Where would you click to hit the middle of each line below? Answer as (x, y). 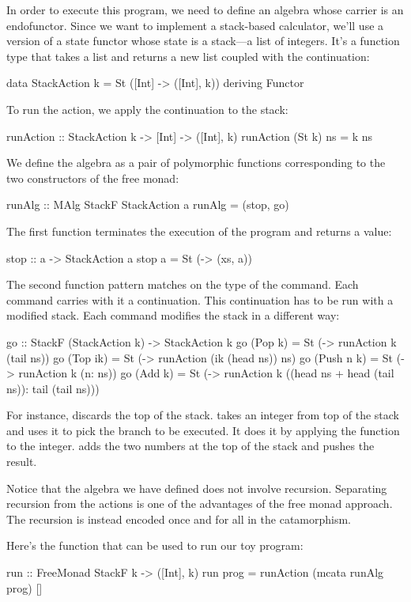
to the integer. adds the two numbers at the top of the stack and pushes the (190, 446)
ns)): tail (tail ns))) (53, 388)
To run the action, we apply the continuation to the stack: (147, 109)
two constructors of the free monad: (93, 178)
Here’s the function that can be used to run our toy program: (155, 545)
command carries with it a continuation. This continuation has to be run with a (200, 299)
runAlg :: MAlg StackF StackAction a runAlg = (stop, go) (148, 204)
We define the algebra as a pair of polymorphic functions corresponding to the (196, 163)
